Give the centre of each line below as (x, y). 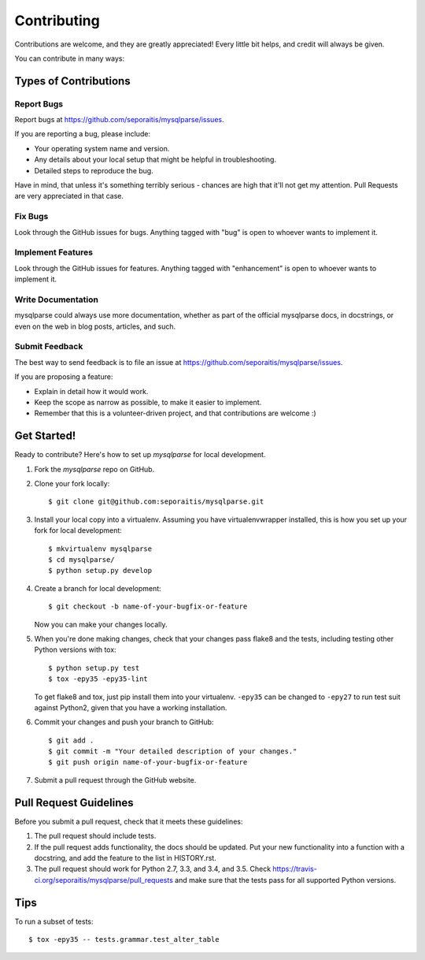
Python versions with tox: (76, 649)
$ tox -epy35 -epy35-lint (98, 679)
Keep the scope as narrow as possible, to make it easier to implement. (148, 402)
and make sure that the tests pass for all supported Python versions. (285, 880)
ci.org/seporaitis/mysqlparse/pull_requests (103, 880)
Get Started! (45, 436)
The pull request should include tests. (95, 836)
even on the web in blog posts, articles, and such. (95, 326)
